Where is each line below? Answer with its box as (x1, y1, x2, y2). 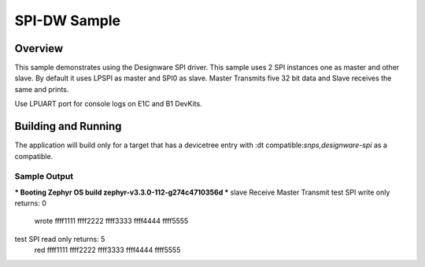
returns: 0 (14, 198, 47, 208)
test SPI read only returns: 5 (14, 234, 105, 243)
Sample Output (14, 171, 74, 182)
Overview (14, 42, 64, 55)
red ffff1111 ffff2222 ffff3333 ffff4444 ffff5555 (34, 245, 181, 255)
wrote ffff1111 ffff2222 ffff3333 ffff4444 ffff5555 (34, 217, 189, 226)
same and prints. (14, 84, 69, 94)
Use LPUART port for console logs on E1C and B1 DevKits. (14, 99, 202, 109)
